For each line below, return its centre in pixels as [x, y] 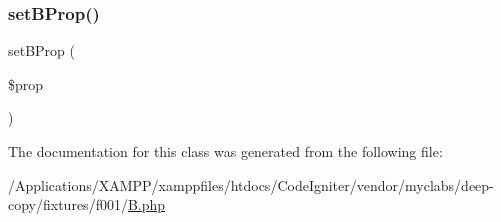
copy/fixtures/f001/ [68, 204]
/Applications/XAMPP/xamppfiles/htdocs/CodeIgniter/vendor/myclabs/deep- [251, 184]
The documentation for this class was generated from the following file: [225, 151]
